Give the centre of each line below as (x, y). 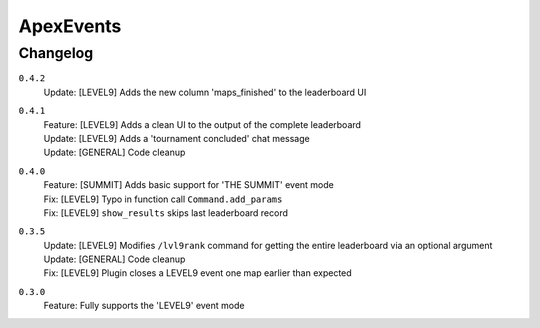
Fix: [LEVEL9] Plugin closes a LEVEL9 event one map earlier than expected (197, 273)
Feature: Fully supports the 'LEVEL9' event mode (144, 306)
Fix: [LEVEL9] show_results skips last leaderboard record (166, 212)
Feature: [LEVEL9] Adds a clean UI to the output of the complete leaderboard (202, 124)
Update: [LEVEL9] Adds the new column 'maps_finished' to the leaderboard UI (205, 92)
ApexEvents (70, 26)
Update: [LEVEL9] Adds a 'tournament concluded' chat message (176, 138)
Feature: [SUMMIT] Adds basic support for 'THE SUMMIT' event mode (188, 185)
